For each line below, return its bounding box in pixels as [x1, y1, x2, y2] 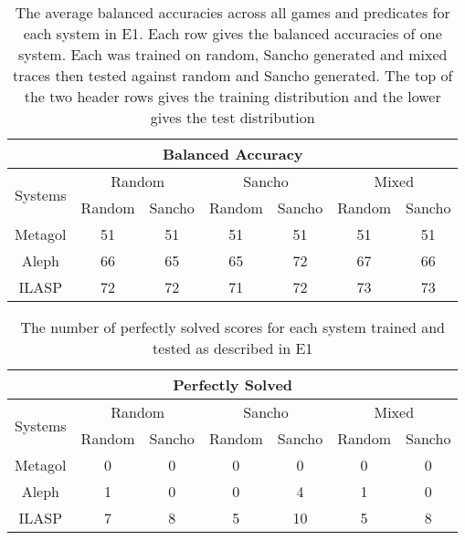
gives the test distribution [150, 107, 315, 128]
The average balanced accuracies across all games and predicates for [15, 2, 450, 23]
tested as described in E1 [153, 337, 313, 358]
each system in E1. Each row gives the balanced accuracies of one [23, 23, 442, 44]
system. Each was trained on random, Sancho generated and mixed [17, 44, 448, 65]
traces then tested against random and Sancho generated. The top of [13, 65, 453, 86]
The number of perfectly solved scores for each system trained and [20, 317, 446, 337]
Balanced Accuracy [162, 143, 303, 164]
